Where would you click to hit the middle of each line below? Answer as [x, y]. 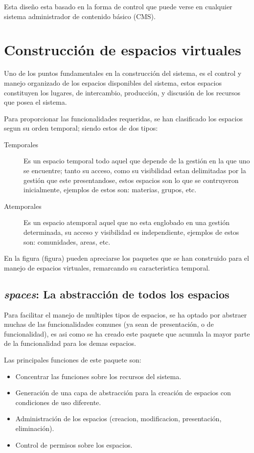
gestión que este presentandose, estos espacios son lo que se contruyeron [131, 180]
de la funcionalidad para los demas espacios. [70, 343]
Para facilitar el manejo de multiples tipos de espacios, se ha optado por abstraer [126, 314]
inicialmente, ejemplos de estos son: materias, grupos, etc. [110, 190]
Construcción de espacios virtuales [123, 50]
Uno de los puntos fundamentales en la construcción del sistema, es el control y [123, 73]
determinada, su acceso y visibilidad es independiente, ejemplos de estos [131, 232]
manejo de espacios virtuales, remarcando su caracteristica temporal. [107, 267]
